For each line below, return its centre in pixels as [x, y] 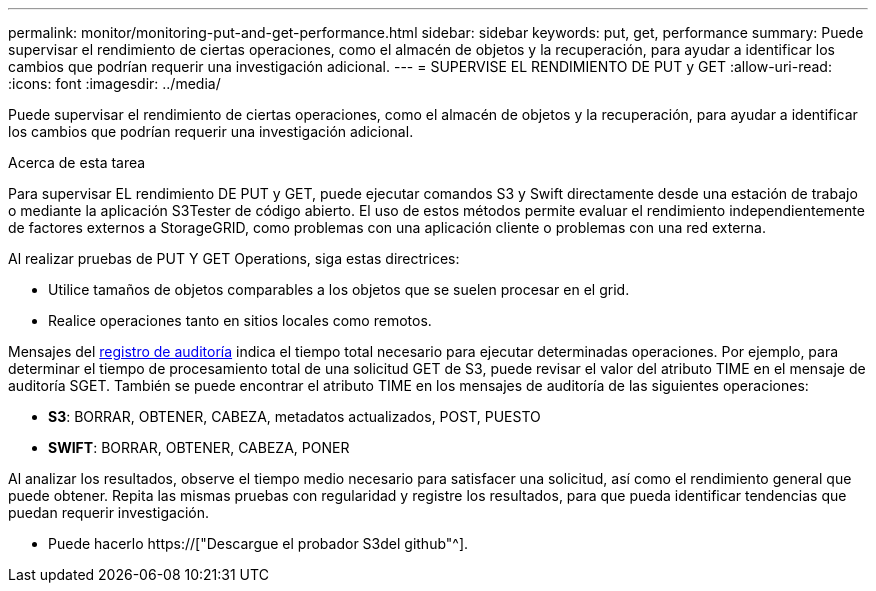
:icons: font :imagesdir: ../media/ [114, 83]
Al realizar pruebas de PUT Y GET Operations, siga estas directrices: [234, 258]
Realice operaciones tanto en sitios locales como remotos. [240, 320]
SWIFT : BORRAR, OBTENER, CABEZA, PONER [199, 447]
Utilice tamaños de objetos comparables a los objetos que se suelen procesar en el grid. [339, 289]
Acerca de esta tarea [77, 162]
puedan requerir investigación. [108, 512]
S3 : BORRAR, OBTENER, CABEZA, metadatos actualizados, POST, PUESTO [294, 416]
